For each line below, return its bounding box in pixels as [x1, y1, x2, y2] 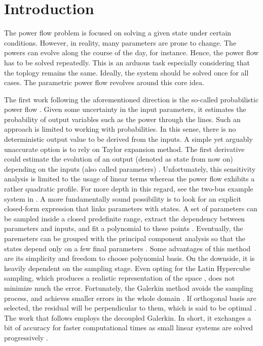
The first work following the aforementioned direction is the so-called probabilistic [4, 94, 259, 104]
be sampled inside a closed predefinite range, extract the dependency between [4, 213, 245, 223]
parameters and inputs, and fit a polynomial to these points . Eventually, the [4, 223, 243, 234]
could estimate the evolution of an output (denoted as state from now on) [4, 153, 233, 164]
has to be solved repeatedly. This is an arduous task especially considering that [4, 57, 250, 67]
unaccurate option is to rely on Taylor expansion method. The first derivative [4, 143, 245, 154]
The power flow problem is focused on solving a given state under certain [4, 27, 232, 38]
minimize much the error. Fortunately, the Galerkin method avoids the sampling [4, 282, 253, 293]
